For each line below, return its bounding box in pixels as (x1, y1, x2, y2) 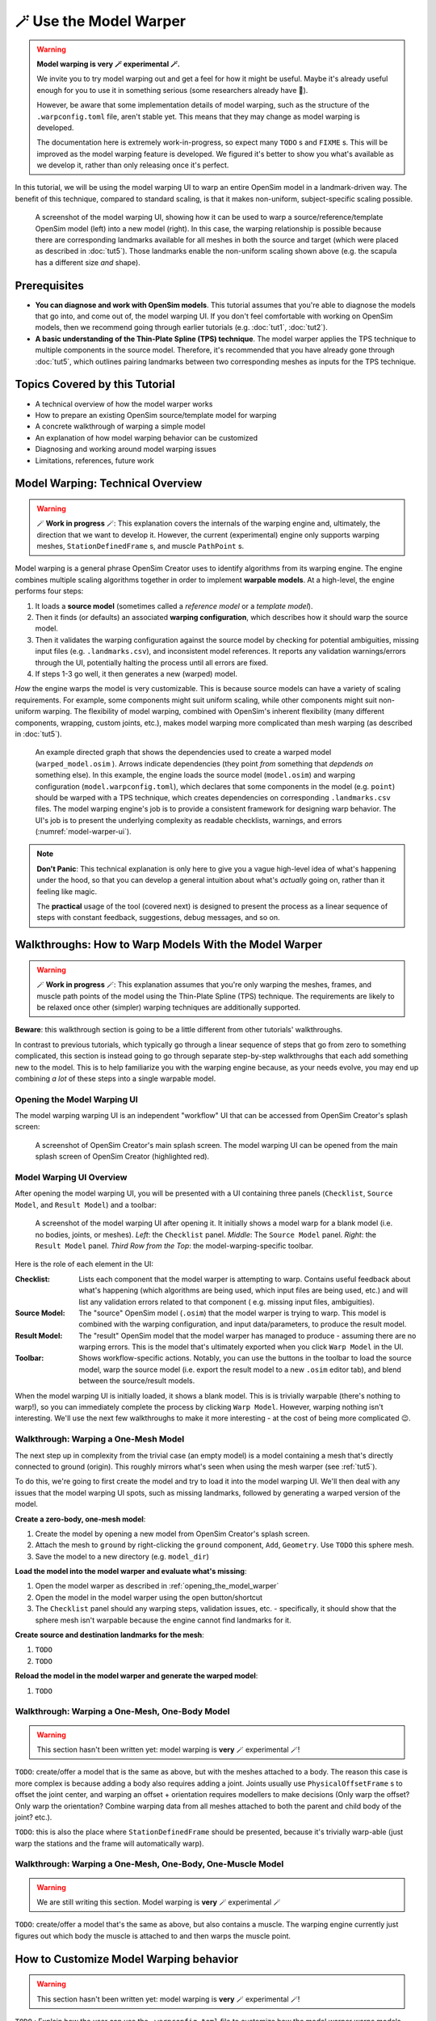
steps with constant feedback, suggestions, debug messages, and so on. (36, 913, 280, 922)
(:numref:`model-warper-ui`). (35, 827, 132, 837)
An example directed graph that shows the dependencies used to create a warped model (35, 748, 332, 757)
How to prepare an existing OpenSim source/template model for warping (35, 410, 277, 420)
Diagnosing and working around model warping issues (35, 445, 217, 454)
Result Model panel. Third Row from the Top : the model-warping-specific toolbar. (35, 1241, 314, 1251)
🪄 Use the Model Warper (15, 12, 187, 30)
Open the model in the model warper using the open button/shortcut (35, 1593, 262, 1602)
